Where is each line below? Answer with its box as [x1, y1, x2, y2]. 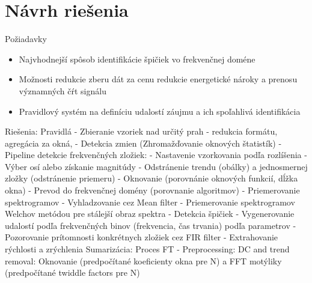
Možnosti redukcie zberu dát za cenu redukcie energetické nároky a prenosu [19, 73, 298, 85]
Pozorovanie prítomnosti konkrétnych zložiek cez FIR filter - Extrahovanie [5, 231, 278, 243]
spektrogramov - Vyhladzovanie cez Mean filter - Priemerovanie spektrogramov [5, 195, 295, 208]
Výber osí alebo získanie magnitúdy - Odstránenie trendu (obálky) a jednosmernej [5, 160, 308, 172]
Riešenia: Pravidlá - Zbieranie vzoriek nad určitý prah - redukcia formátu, [5, 125, 278, 138]
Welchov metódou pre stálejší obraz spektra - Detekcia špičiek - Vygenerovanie [5, 207, 295, 220]
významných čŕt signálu [19, 84, 106, 97]
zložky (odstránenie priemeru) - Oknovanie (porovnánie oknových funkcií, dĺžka [5, 172, 298, 184]
